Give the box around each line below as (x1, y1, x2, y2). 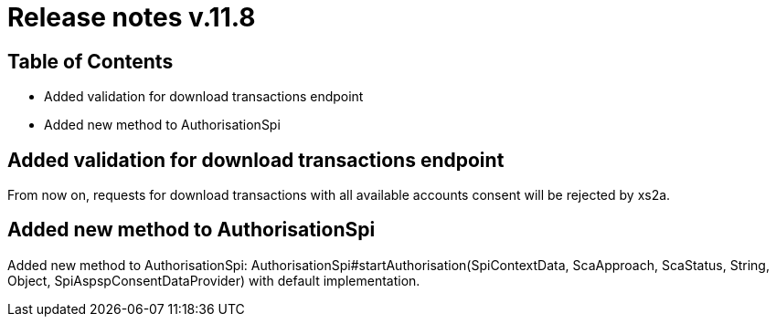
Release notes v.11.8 (7, 2, 256, 33)
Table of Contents (7, 49, 174, 73)
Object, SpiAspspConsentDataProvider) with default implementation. (7, 272, 420, 288)
